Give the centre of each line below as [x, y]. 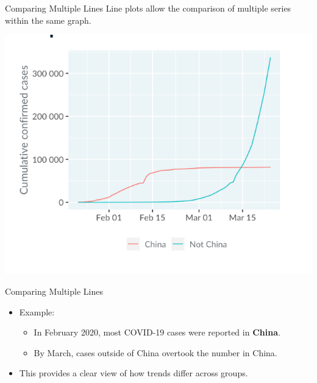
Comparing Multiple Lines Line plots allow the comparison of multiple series [148, 8]
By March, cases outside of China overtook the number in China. [155, 352]
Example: [37, 311]
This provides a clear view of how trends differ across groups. [134, 373]
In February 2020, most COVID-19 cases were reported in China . [157, 332]
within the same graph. [48, 20]
